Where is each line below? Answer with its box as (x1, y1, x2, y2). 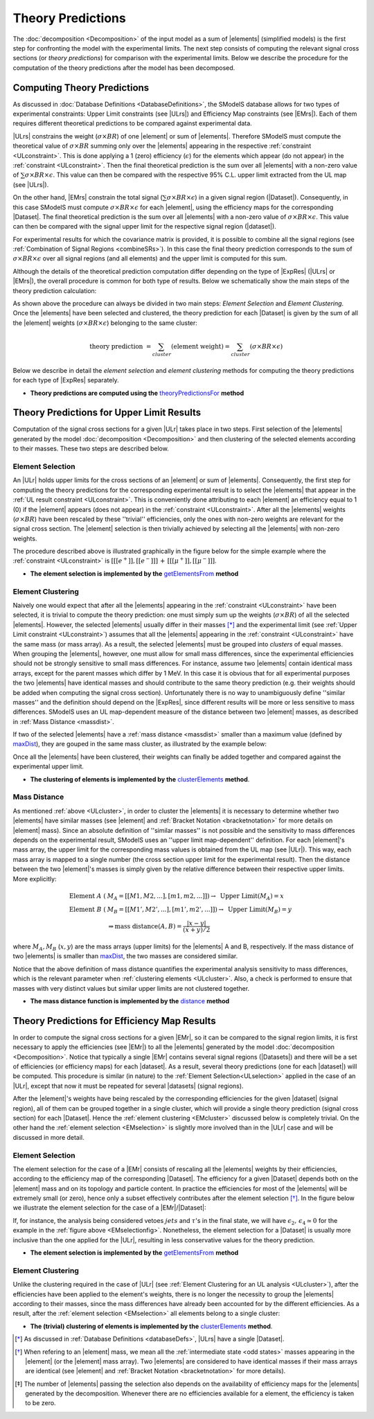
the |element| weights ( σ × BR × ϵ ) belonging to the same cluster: (12, 319, 197, 327)
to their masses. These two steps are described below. (12, 444, 169, 453)
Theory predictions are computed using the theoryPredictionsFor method (30, 389, 244, 397)
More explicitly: (12, 874, 57, 883)
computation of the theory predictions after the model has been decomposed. (12, 63, 235, 72)
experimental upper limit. (12, 762, 84, 770)
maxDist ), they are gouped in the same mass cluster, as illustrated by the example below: (12, 740, 267, 748)
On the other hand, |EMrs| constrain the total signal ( (12, 193, 163, 202)
